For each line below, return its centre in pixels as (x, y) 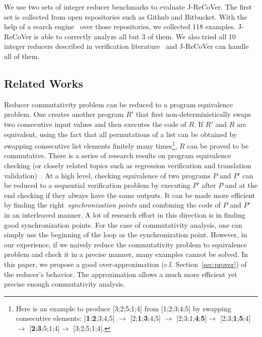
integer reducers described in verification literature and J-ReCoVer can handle (126, 46)
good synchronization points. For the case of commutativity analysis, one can (123, 224)
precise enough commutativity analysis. (65, 284)
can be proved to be (218, 145)
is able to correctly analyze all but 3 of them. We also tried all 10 (135, 36)
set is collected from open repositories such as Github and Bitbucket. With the (126, 16)
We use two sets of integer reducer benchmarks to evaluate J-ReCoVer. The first (128, 7)
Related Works (44, 83)
